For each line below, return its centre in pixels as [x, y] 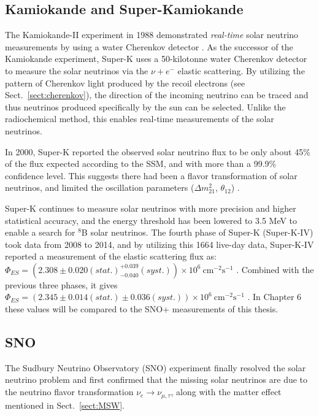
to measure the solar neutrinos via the [77, 70]
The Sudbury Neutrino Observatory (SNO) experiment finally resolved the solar [156, 367]
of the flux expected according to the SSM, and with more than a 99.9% [141, 164]
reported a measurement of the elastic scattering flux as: [111, 256]
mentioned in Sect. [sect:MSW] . [65, 405]
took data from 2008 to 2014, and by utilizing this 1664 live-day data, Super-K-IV [159, 244]
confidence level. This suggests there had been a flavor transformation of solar [151, 175]
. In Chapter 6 [275, 297]
